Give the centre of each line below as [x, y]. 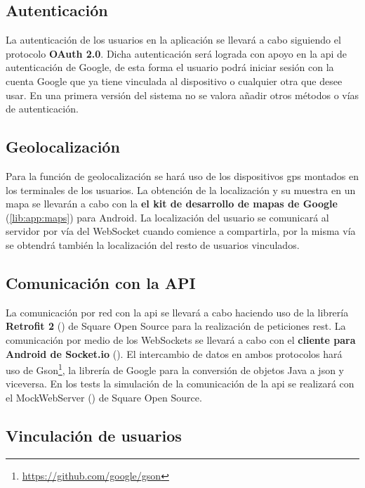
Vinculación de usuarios [94, 435]
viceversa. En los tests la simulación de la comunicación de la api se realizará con [180, 384]
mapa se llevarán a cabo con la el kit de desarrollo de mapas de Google [172, 204]
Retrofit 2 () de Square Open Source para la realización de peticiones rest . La [176, 326]
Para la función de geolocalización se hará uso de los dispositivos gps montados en [182, 175]
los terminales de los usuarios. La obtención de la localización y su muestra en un [181, 190]
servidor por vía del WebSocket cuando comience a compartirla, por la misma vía [181, 231]
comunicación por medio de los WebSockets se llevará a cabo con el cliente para [181, 339]
